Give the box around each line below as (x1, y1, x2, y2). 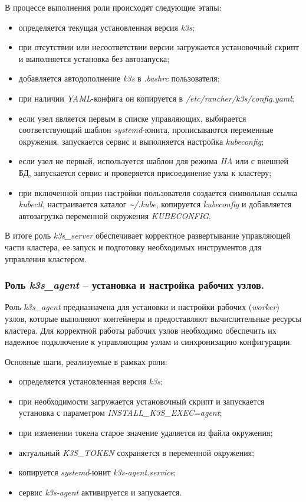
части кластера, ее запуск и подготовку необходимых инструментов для (5, 240, 262, 253)
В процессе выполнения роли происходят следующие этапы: (5, 1, 222, 13)
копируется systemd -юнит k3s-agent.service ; (18, 466, 176, 478)
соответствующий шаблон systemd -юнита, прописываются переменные (18, 123, 274, 136)
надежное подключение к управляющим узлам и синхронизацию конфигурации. (5, 335, 292, 348)
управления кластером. (5, 252, 87, 265)
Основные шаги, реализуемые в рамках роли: (5, 355, 167, 367)
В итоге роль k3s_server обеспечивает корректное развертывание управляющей (5, 229, 291, 242)
